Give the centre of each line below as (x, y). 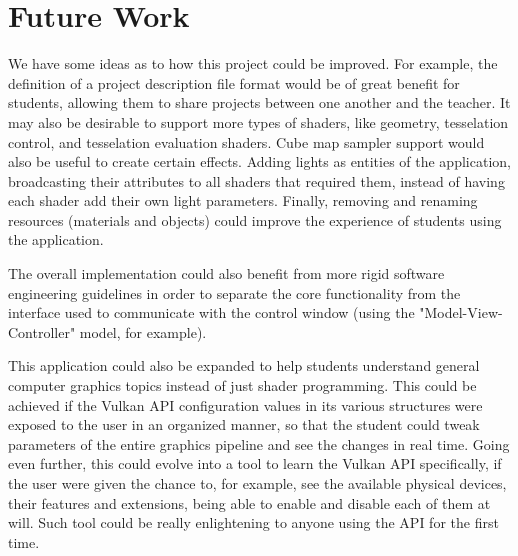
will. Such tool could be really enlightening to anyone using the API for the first (253, 522)
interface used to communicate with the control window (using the (211, 312)
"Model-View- (461, 312)
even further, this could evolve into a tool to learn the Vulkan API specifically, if (255, 463)
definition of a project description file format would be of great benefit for (234, 82)
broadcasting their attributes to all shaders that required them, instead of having (256, 180)
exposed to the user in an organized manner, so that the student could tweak (244, 424)
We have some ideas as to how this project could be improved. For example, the (253, 63)
